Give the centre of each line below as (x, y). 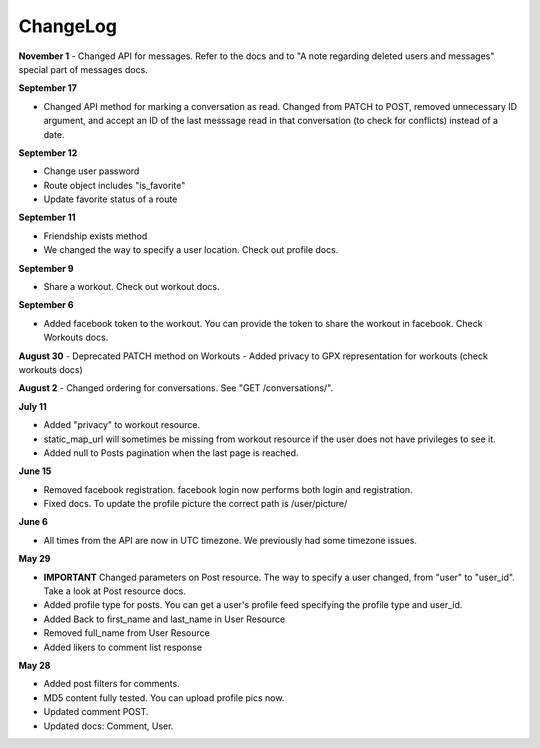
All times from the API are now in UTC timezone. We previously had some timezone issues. (230, 540)
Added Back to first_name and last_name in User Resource (164, 619)
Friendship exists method (95, 236)
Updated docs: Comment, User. (108, 726)
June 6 (33, 522)
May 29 (34, 559)
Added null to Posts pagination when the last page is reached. (171, 452)
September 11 (47, 217)
